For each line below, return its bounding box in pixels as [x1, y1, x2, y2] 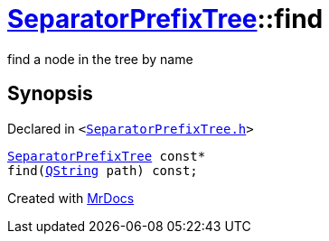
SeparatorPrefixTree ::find [7, 4, 324, 34]
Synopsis [7, 82, 93, 106]
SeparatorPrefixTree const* [7, 148, 206, 163]
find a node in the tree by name [7, 51, 193, 67]
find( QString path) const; [7, 162, 198, 178]
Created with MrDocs [7, 190, 135, 206]
